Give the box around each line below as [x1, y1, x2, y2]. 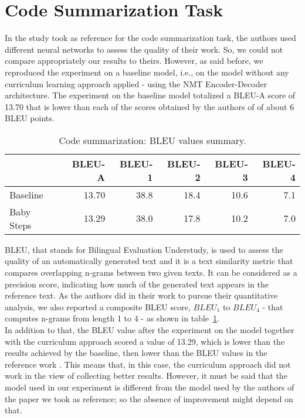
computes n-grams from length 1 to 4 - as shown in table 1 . [5, 312, 219, 324]
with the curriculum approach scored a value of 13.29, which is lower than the [5, 335, 285, 347]
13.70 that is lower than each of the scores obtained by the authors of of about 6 [5, 100, 294, 112]
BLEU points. [5, 112, 55, 124]
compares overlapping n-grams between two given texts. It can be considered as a [5, 266, 297, 279]
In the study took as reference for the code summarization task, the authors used [5, 32, 296, 44]
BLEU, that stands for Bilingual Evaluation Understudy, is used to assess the [5, 243, 283, 255]
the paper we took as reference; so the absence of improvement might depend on [5, 392, 293, 405]
